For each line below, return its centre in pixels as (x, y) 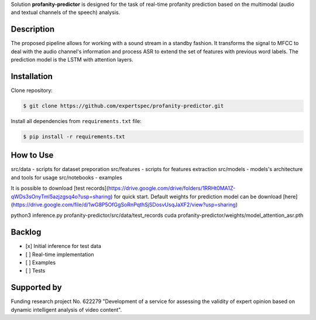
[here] (290, 196)
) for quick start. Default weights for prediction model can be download (196, 196)
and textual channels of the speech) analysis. (66, 12)
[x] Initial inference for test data (63, 246)
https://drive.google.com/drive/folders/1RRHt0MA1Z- (172, 188)
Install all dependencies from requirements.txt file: (76, 121)
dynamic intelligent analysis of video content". (66, 309)
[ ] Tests (35, 271)
